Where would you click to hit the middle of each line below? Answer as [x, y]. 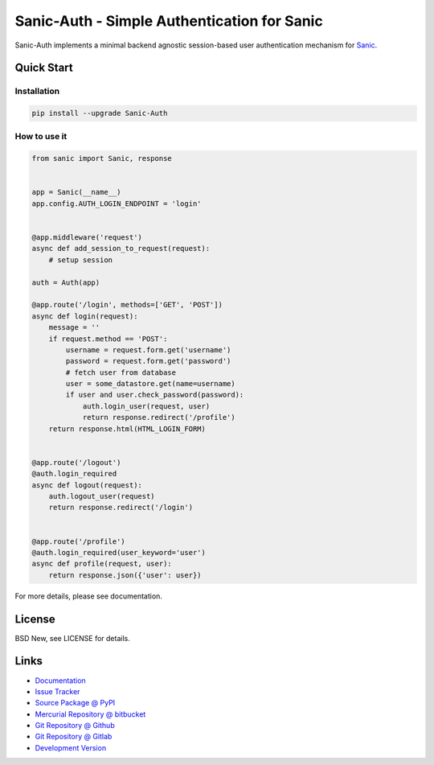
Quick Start [44, 68]
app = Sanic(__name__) [76, 192]
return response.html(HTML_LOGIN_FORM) [127, 429]
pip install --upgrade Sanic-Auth [100, 113]
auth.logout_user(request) [102, 496]
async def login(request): [85, 316]
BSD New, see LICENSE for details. [72, 638]
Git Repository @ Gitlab [74, 737]
